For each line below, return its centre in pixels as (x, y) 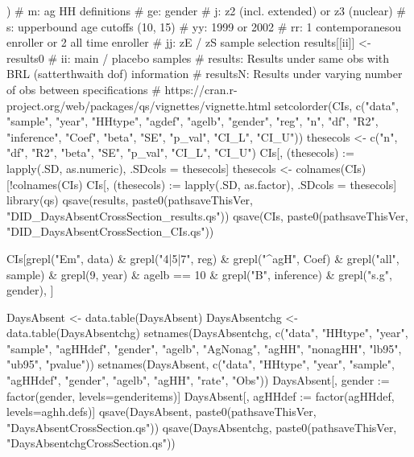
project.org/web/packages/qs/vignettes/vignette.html (139, 105)
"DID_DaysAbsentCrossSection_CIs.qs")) (110, 231)
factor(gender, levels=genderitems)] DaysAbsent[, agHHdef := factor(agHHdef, (201, 395)
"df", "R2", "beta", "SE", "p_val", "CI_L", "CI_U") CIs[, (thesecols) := (180, 152)
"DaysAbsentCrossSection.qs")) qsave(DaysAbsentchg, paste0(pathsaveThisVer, (202, 427)
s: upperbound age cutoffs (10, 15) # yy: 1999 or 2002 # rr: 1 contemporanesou (204, 26)
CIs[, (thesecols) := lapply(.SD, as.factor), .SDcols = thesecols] (242, 184)
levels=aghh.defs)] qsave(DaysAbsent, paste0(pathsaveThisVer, (161, 412)
